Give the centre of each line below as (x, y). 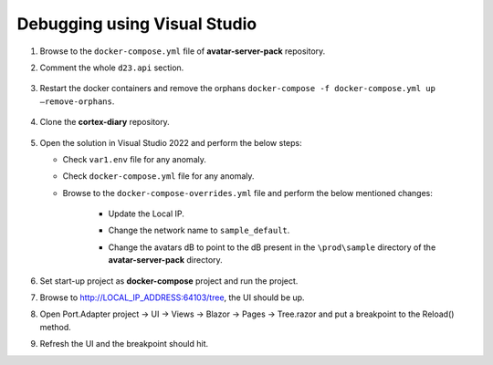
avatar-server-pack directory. (165, 260)
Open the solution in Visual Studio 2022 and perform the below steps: (171, 142)
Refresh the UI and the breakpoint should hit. (124, 344)
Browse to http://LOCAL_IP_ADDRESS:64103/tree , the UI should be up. (172, 297)
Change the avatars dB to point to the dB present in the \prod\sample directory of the (272, 247)
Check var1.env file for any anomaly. (135, 159)
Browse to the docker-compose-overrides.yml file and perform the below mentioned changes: (247, 193)
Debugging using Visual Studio (137, 24)
